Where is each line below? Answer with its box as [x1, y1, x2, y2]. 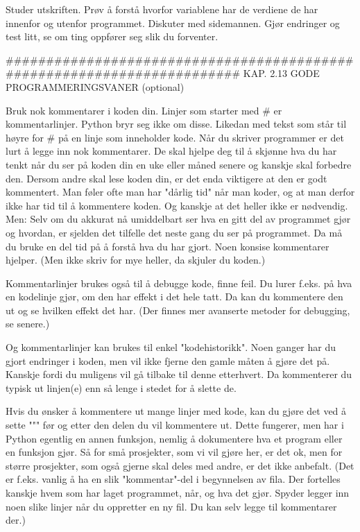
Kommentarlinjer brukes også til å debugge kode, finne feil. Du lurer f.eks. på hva [6, 275, 352, 290]
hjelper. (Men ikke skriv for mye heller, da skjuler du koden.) [6, 252, 266, 267]
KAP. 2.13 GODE [243, 66, 320, 80]
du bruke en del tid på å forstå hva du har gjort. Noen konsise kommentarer [6, 239, 329, 253]
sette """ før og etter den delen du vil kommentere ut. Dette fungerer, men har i [6, 418, 344, 432]
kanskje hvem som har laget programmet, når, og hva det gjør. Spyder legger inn [6, 486, 350, 499]
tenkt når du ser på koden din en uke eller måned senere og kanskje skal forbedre [6, 157, 352, 171]
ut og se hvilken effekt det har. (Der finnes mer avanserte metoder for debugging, [6, 302, 350, 317]
